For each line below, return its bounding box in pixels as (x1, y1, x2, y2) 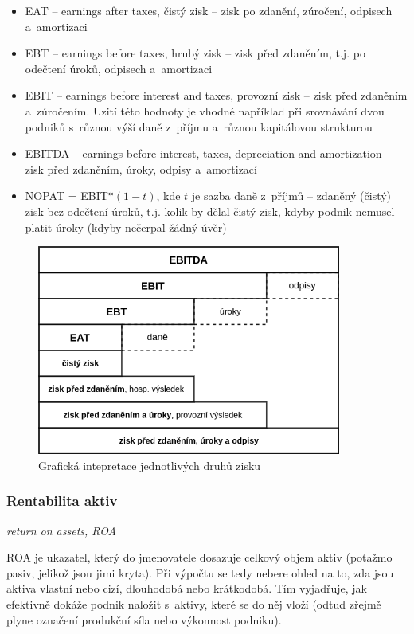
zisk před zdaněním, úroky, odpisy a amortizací (25, 160, 257, 177)
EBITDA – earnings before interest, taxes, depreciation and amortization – (25, 145, 392, 162)
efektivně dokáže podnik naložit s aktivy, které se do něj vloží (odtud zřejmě (6, 595, 381, 612)
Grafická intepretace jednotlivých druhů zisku (38, 456, 261, 473)
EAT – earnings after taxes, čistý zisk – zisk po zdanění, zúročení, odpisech (25, 2, 393, 18)
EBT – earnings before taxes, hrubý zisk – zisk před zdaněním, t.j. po (25, 45, 365, 61)
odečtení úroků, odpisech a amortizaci (25, 60, 213, 76)
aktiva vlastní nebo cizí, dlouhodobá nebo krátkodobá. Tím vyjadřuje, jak (6, 580, 367, 597)
